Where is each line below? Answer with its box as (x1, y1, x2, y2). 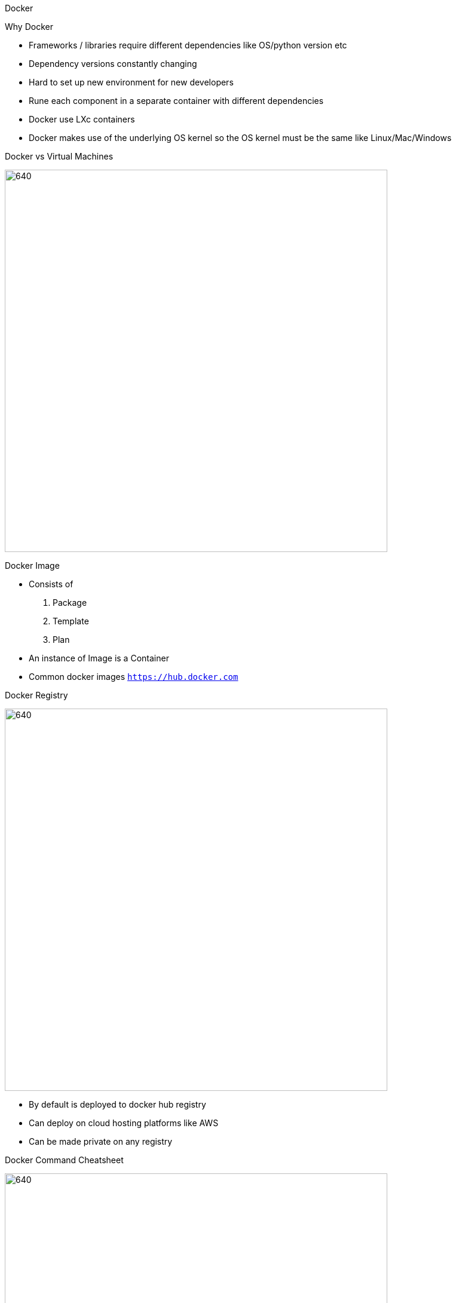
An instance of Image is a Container (29, 653, 169, 663)
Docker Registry (5, 690, 68, 700)
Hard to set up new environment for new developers (29, 77, 234, 87)
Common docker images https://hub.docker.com (29, 672, 238, 682)
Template (53, 616, 89, 626)
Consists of (29, 579, 74, 589)
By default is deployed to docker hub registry (29, 1099, 206, 1109)
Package (53, 597, 87, 608)
